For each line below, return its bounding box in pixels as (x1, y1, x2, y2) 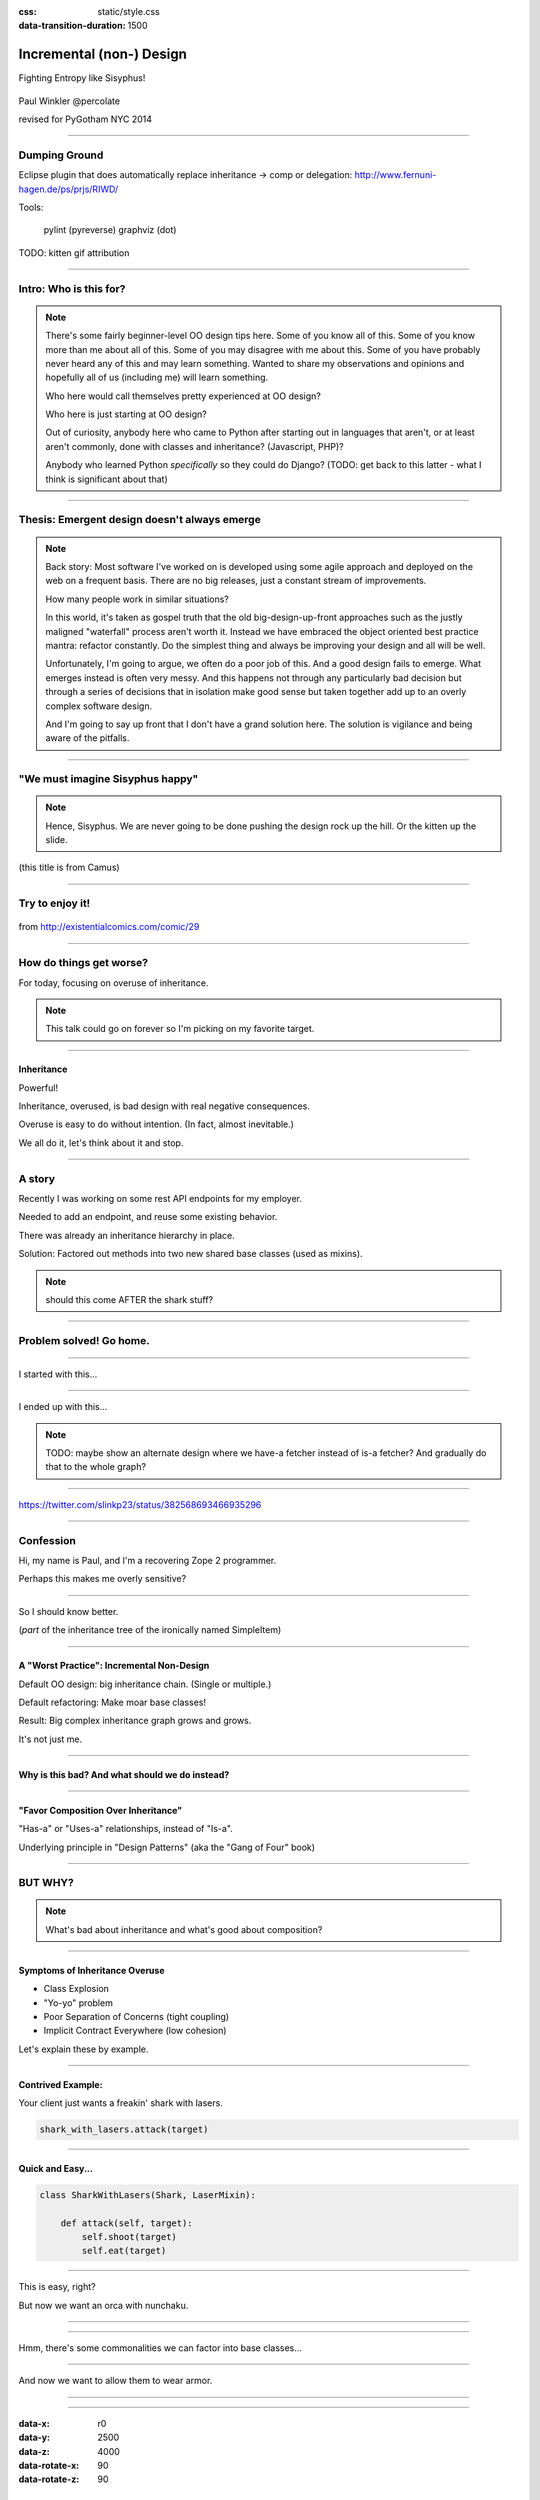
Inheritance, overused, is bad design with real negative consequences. (18, 1100, 310, 1112)
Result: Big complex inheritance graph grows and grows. (18, 1715, 252, 1727)
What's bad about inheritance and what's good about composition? (45, 1923, 323, 1935)
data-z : (18, 2445, 50, 2457)
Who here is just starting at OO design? (45, 408, 207, 420)
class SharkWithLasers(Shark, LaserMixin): (39, 2189, 257, 2200)
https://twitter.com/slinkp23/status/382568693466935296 (18, 1498, 262, 1510)
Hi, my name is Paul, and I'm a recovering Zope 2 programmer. (18, 1554, 277, 1566)
